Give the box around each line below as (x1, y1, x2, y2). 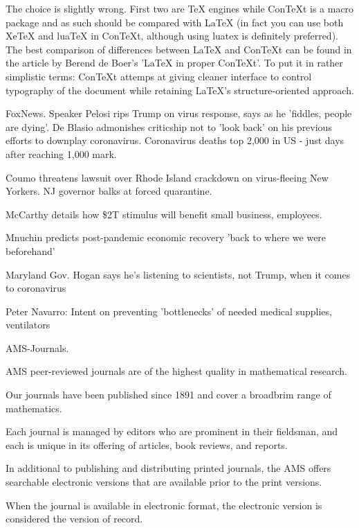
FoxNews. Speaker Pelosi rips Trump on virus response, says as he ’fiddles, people (6, 106, 352, 121)
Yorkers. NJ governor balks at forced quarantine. (6, 184, 212, 198)
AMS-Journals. (6, 340, 69, 355)
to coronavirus (6, 281, 66, 295)
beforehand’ (6, 243, 55, 258)
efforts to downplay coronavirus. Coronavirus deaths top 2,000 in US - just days (6, 133, 344, 148)
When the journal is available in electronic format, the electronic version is (6, 498, 322, 512)
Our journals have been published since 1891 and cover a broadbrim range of (6, 387, 331, 402)
